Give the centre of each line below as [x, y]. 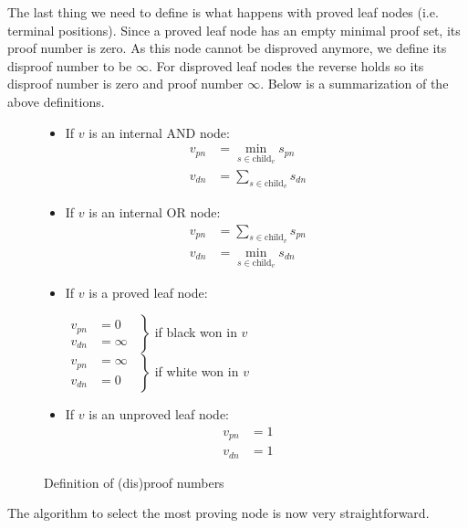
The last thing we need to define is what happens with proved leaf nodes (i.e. [223, 12]
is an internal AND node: [159, 132]
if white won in [197, 371]
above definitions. [56, 101]
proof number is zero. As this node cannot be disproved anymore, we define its [227, 48]
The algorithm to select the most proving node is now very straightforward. [218, 513]
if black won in [196, 332]
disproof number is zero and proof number [125, 84]
